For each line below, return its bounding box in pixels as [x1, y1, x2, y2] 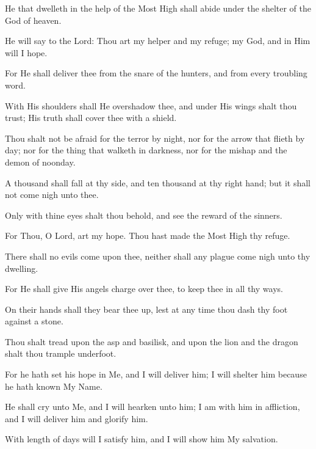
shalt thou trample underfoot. [5, 347, 117, 360]
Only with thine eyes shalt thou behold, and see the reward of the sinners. [5, 208, 282, 221]
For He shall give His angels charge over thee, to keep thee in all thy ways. [5, 282, 283, 295]
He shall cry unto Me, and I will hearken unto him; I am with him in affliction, [5, 400, 300, 413]
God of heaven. [5, 13, 62, 26]
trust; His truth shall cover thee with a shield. [5, 111, 177, 124]
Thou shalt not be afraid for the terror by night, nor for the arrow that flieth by [5, 131, 305, 144]
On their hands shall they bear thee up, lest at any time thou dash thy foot [5, 302, 288, 315]
